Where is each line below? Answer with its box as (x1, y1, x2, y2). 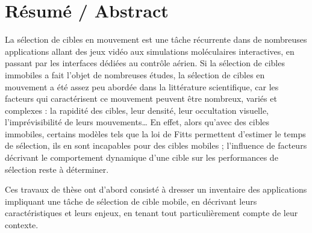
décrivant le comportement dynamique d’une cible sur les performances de (5, 151, 278, 164)
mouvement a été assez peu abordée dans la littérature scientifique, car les (5, 80, 279, 93)
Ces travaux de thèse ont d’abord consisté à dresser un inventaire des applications (5, 183, 307, 196)
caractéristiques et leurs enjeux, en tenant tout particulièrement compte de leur (5, 207, 298, 219)
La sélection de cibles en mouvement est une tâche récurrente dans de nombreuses (5, 33, 307, 46)
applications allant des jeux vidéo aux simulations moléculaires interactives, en (5, 45, 295, 57)
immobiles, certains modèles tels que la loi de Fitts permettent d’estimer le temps (5, 127, 306, 140)
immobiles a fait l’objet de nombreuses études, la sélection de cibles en (5, 68, 265, 81)
